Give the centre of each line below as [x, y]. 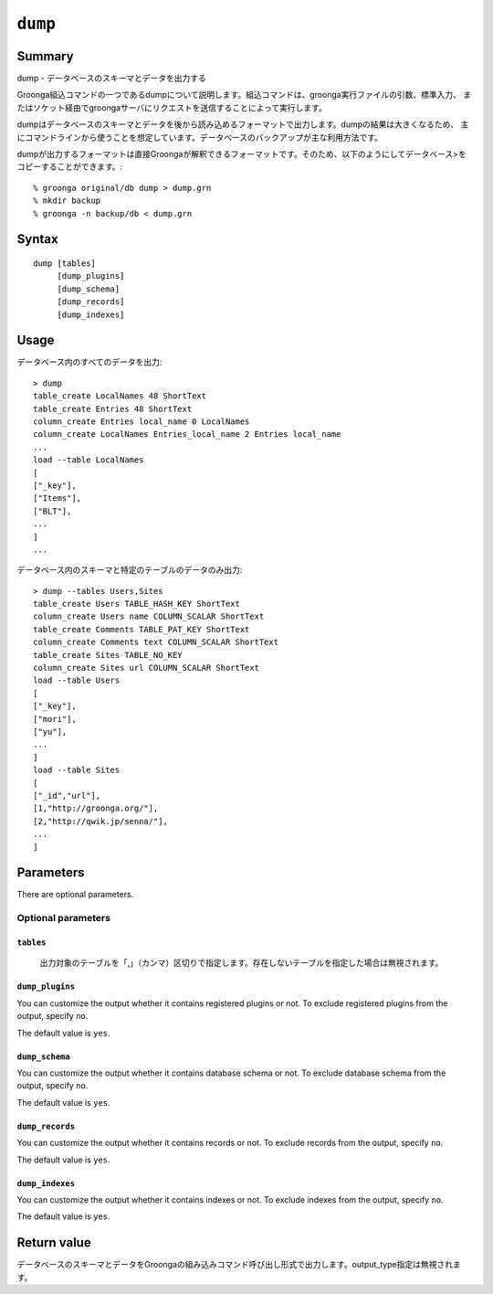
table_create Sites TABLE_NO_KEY [108, 655]
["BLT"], [52, 511]
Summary [45, 56]
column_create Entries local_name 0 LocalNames [142, 422]
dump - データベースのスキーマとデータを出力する [112, 79]
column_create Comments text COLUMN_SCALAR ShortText [156, 642]
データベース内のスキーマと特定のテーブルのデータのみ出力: [130, 570]
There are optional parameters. [75, 895]
